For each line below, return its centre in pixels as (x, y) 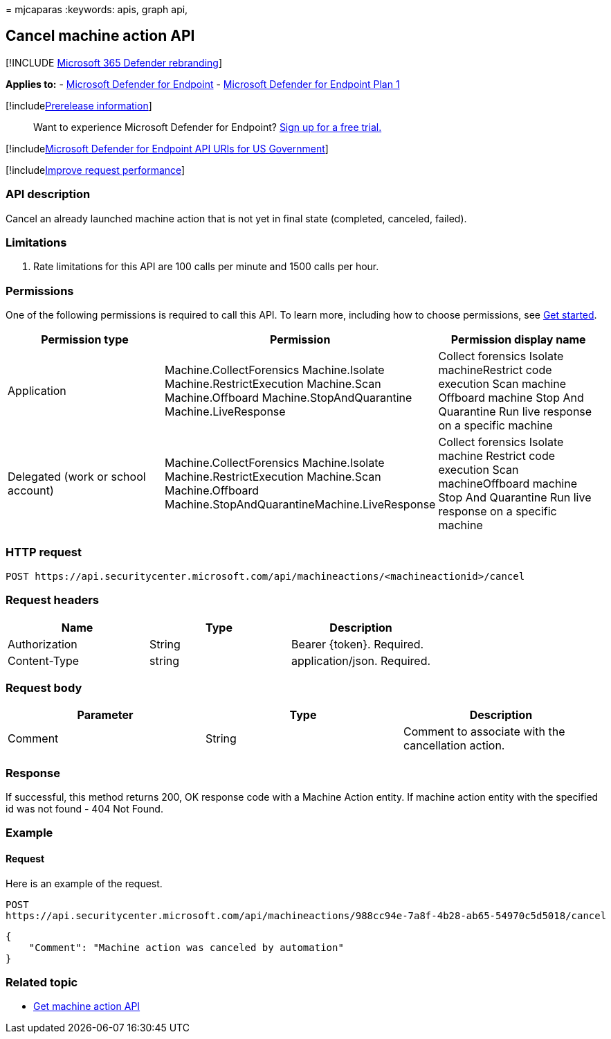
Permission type (85, 340)
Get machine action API (87, 1006)
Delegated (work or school (77, 477)
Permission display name (518, 340)
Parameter (105, 715)
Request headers (53, 600)
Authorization (43, 644)
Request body (44, 687)
